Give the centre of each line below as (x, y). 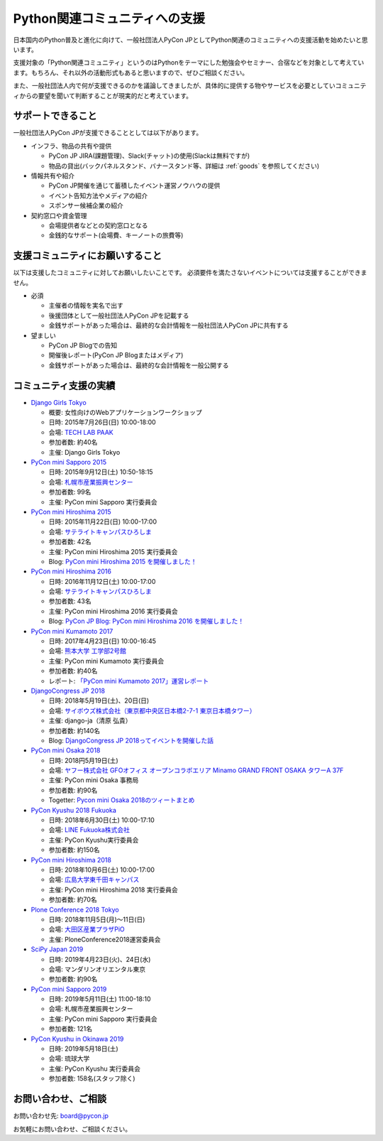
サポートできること (55, 116)
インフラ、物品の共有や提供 (71, 146)
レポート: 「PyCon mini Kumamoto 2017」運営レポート (129, 681)
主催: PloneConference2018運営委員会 (105, 939)
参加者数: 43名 (70, 601)
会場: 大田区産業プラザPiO (87, 929)
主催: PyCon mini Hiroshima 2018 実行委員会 (113, 889)
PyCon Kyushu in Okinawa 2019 (77, 1039)
